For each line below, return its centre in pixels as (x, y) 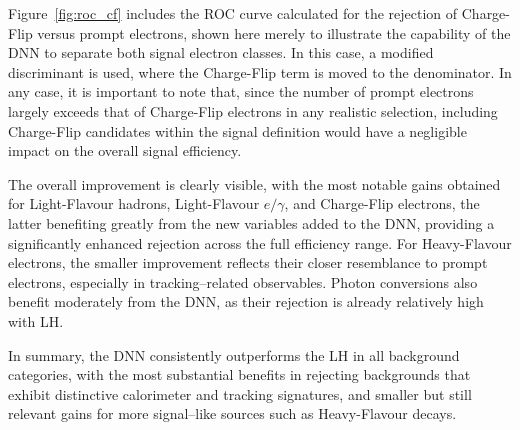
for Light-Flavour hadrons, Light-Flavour (134, 203)
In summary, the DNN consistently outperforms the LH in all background (234, 354)
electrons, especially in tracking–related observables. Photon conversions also (243, 281)
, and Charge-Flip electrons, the (382, 203)
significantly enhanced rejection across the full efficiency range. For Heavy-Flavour (260, 242)
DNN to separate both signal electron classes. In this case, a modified (221, 52)
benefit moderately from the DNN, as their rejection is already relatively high (246, 301)
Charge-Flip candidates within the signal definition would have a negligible (237, 130)
